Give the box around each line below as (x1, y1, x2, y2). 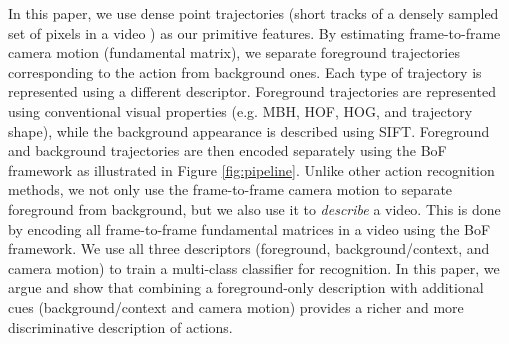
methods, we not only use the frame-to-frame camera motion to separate (8, 179, 453, 200)
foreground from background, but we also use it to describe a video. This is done (8, 198, 501, 219)
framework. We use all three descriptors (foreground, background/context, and (8, 238, 490, 259)
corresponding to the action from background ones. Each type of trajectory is (8, 61, 482, 82)
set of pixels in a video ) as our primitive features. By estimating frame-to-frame (8, 22, 501, 43)
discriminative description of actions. (8, 316, 233, 337)
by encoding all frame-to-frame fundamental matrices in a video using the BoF (8, 218, 491, 239)
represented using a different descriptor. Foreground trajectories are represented (8, 81, 496, 102)
